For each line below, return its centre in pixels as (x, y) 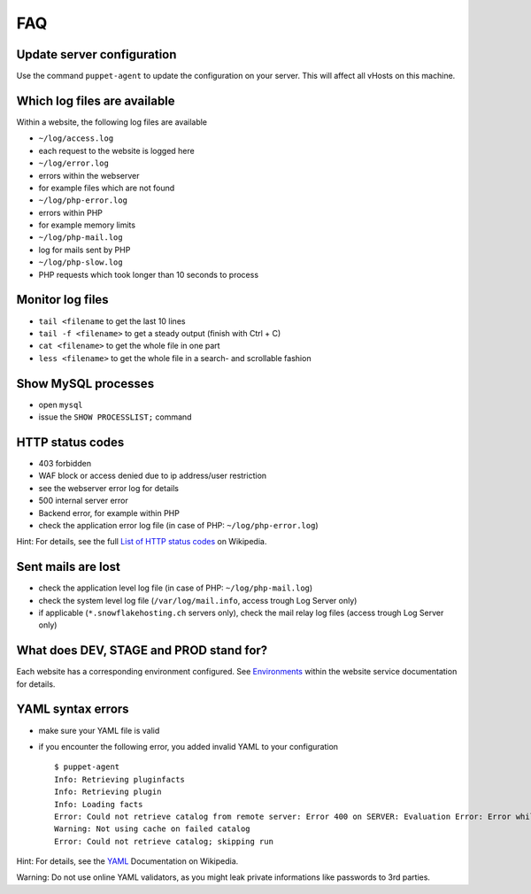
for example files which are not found (107, 188)
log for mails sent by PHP (85, 250)
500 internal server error (83, 501)
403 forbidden (65, 463)
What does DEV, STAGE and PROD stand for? (142, 651)
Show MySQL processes (85, 384)
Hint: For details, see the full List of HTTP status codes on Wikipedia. (142, 542)
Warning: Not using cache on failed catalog (153, 829)
